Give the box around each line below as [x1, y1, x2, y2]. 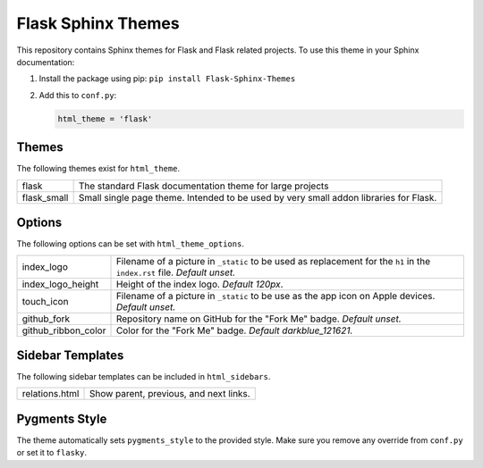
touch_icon [21, 295, 69, 307]
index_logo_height [21, 278, 99, 290]
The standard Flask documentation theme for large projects [78, 180, 329, 192]
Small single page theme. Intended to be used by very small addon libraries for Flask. [78, 191, 437, 204]
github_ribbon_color [21, 324, 106, 337]
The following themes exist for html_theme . [16, 163, 181, 174]
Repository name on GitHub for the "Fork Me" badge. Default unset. [115, 313, 402, 325]
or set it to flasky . [16, 447, 87, 458]
